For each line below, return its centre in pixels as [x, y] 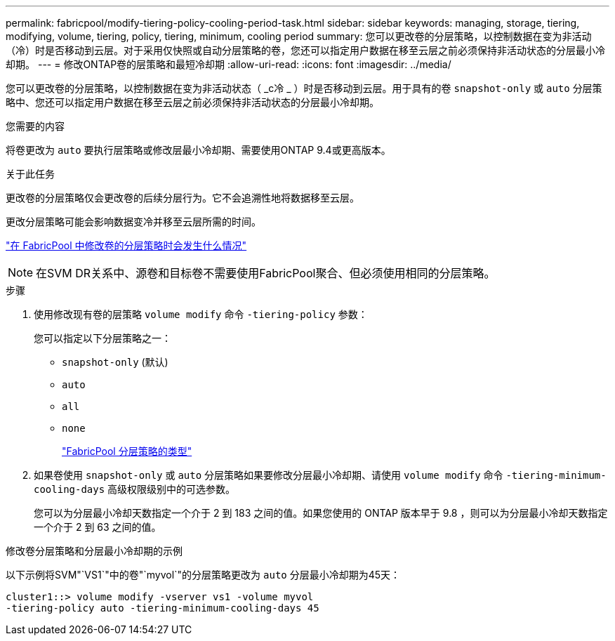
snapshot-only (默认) [115, 362]
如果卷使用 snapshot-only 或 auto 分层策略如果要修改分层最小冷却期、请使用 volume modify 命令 [269, 475]
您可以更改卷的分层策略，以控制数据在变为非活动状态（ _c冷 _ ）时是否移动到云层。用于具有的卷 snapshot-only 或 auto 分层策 [304, 88]
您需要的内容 [35, 126]
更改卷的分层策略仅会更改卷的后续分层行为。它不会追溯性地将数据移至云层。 [183, 198]
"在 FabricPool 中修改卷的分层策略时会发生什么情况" [126, 245]
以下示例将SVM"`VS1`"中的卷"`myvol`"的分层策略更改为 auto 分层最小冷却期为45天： [203, 575]
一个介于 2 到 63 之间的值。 [98, 527]
